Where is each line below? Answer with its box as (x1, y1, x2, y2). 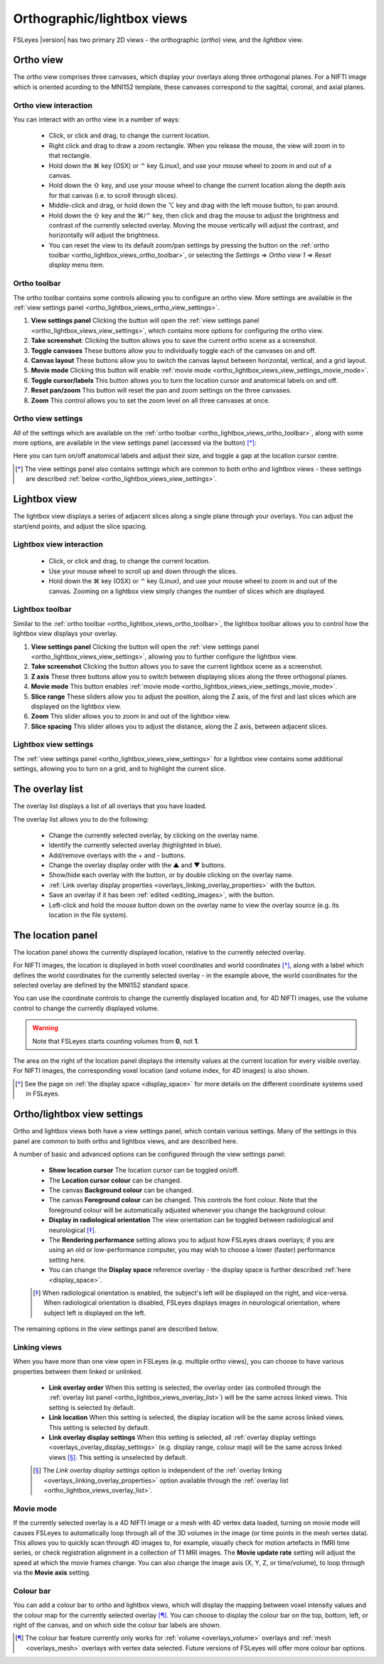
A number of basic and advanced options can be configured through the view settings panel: (13, 1150, 286, 1158)
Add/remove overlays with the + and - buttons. (48, 851, 186, 859)
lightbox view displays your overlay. (13, 630, 118, 638)
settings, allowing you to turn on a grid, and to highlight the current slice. (13, 765, 226, 773)
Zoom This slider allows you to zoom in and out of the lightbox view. (31, 712, 231, 721)
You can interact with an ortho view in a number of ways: (13, 115, 181, 124)
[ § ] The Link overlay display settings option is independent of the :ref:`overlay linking (33, 1466, 282, 1475)
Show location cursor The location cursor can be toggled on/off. (48, 1166, 240, 1175)
